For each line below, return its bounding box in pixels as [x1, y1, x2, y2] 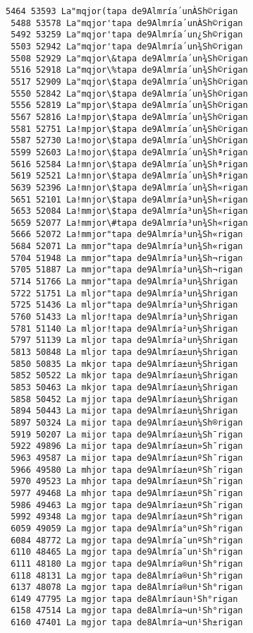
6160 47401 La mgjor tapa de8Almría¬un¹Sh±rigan [11, 617, 243, 628]
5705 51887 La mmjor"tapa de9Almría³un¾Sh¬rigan [11, 265, 243, 275]
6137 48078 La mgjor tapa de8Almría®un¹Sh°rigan [11, 582, 243, 593]
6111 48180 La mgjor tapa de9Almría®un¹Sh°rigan [11, 558, 243, 569]
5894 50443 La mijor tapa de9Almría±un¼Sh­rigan [11, 406, 238, 416]
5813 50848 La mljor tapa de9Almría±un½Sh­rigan [11, 347, 238, 358]
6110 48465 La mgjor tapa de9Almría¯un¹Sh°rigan [11, 547, 243, 557]
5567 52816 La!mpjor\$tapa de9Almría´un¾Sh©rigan [11, 111, 248, 122]
